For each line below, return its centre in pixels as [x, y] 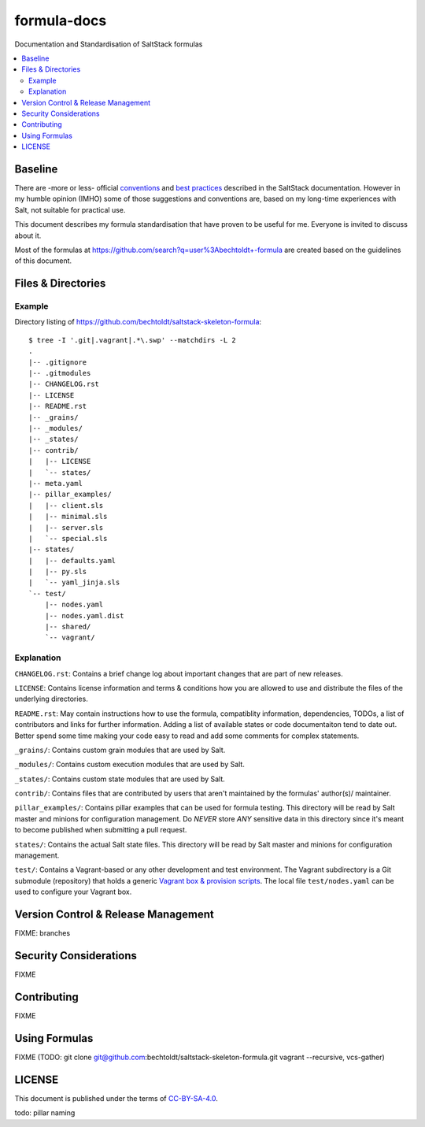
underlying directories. [51, 699]
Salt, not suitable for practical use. [70, 209]
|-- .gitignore [58, 362]
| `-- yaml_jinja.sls [74, 582]
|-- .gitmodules [60, 373]
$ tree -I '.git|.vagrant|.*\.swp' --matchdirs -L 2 [132, 340]
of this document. [43, 261]
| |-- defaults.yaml [72, 560]
